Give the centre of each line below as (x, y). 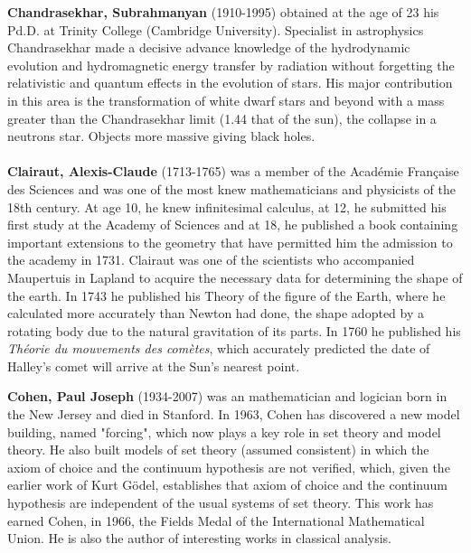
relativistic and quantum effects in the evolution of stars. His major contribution (230, 83)
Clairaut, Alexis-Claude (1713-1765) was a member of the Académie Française (233, 171)
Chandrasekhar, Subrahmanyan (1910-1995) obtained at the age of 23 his (223, 12)
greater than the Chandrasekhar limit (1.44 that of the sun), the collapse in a (222, 118)
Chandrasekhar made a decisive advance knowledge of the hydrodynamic (209, 47)
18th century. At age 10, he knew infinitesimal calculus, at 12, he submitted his (227, 206)
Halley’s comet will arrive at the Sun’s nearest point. (154, 366)
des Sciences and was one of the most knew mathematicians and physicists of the (231, 188)
